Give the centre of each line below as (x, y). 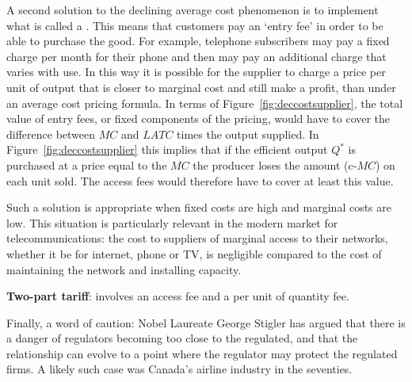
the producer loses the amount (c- (275, 164)
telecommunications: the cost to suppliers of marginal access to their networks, (197, 238)
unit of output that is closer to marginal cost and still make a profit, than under (201, 87)
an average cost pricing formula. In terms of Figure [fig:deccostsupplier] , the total (205, 103)
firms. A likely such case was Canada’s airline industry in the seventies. (179, 369)
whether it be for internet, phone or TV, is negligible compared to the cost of (194, 253)
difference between (51, 134)
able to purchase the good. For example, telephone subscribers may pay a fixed (198, 41)
